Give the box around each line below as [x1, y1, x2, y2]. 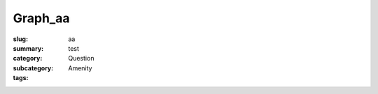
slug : [13, 35, 28, 43]
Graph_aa [13, 10, 70, 26]
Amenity [68, 63, 92, 72]
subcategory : [13, 63, 54, 72]
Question [68, 54, 94, 63]
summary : [13, 44, 44, 52]
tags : [13, 74, 29, 82]
